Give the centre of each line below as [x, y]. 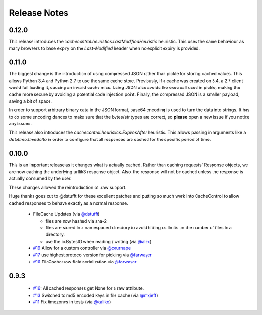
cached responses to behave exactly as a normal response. [68, 203]
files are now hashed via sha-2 [76, 221]
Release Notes [39, 13]
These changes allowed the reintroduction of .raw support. [68, 187]
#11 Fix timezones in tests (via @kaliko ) [72, 302]
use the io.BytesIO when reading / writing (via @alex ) [98, 241]
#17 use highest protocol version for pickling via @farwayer [93, 255]
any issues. [20, 123]
